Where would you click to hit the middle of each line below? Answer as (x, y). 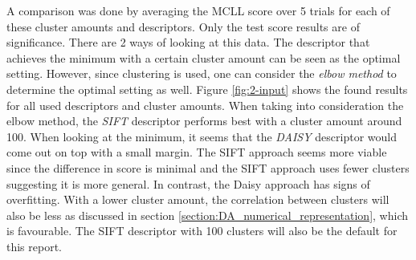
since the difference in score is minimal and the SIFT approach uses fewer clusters (208, 167)
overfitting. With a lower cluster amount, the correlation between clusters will (198, 199)
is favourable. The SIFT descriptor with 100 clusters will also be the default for (202, 231)
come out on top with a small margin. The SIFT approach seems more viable (197, 152)
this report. (35, 246)
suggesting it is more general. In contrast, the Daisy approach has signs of (188, 183)
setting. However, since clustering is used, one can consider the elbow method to (202, 73)
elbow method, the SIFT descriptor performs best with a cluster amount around (204, 121)
